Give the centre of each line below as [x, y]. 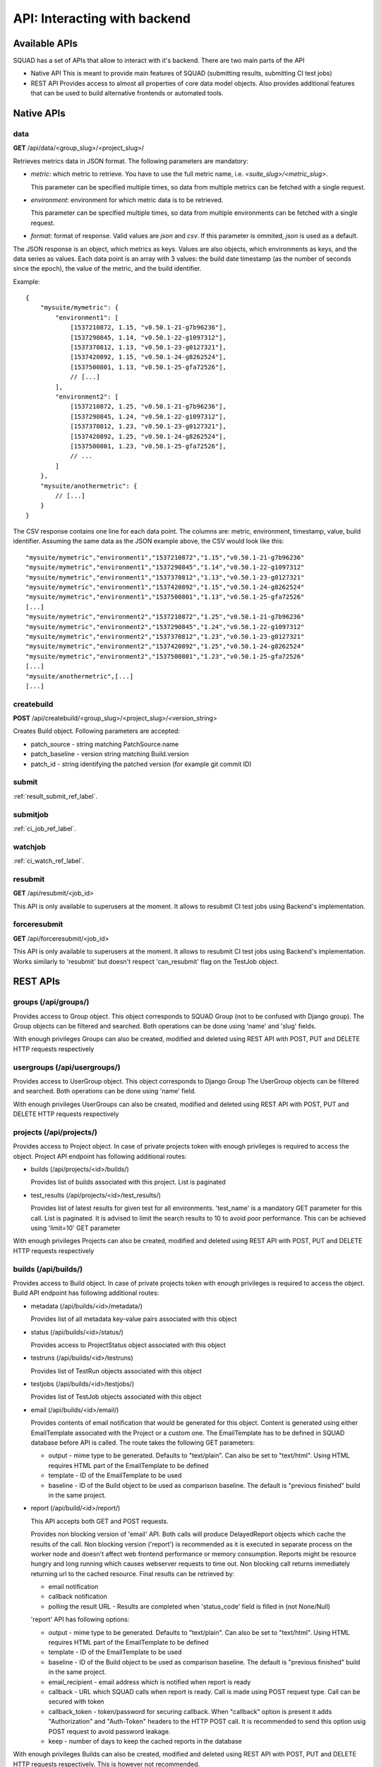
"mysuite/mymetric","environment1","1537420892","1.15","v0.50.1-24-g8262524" [165, 587]
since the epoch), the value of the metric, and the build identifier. [107, 269]
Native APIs [40, 113]
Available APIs [45, 43]
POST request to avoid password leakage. [109, 1731]
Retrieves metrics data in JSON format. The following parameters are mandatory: [131, 161]
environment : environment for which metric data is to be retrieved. [127, 200]
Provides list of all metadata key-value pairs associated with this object [134, 1319]
